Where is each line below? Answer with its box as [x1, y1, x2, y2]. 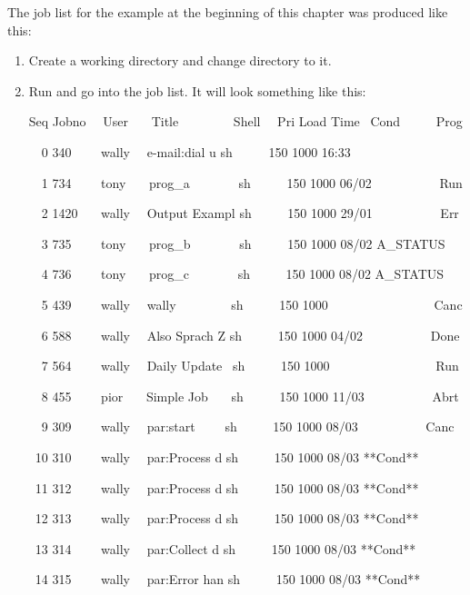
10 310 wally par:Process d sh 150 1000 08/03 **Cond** [35, 447, 419, 466]
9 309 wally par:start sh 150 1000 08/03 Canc [41, 417, 455, 436]
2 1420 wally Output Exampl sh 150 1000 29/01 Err [41, 203, 459, 223]
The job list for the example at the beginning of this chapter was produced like [7, 3, 448, 21]
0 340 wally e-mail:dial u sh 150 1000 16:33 [41, 142, 351, 161]
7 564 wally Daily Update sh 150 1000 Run [41, 356, 459, 375]
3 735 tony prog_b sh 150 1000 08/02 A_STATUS [41, 233, 445, 253]
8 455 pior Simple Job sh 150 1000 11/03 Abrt [41, 386, 459, 405]
